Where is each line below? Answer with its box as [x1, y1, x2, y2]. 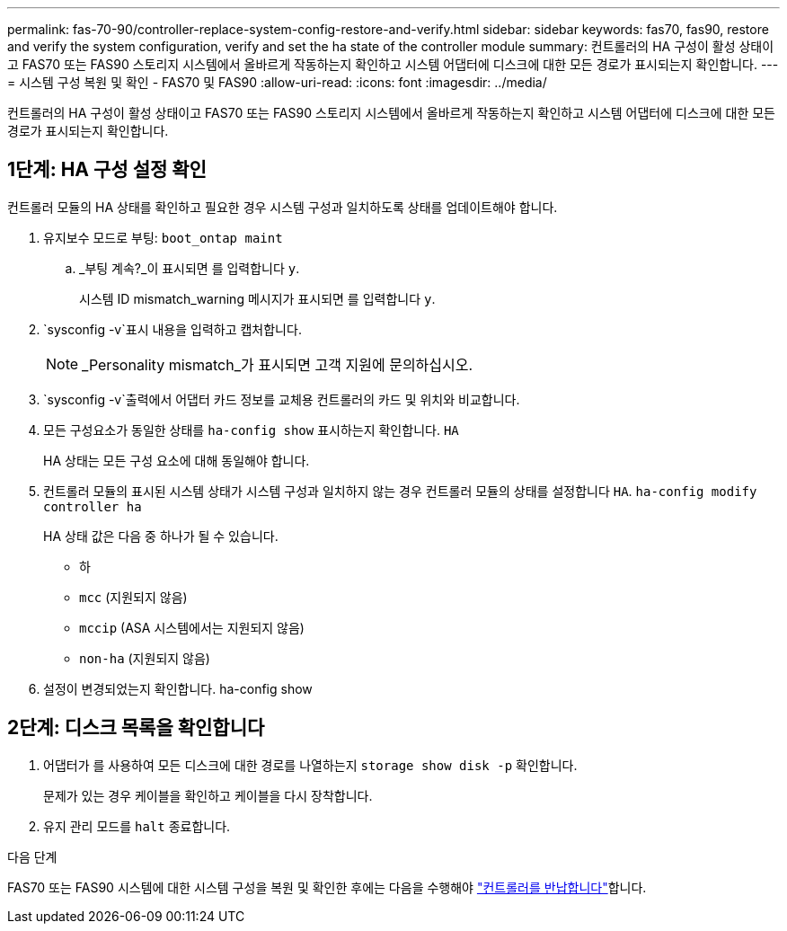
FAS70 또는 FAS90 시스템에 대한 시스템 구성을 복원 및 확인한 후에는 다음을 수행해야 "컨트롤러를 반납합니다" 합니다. [7, 879, 647, 895]
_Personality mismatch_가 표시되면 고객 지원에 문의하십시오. [82, 355, 473, 374]
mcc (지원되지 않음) [79, 589, 188, 605]
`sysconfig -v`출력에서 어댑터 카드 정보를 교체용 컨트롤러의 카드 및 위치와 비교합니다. [43, 391, 520, 407]
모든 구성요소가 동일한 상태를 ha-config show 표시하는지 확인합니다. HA [43, 421, 459, 438]
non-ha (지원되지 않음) [79, 650, 210, 666]
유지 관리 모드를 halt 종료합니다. [43, 818, 231, 834]
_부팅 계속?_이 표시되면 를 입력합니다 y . [79, 260, 300, 276]
